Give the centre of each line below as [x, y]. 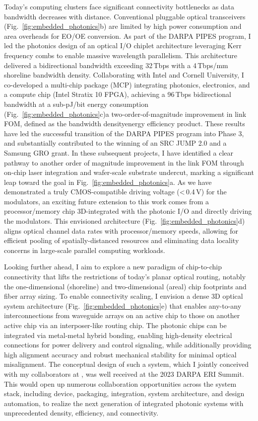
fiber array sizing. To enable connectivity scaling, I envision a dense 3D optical [124, 296]
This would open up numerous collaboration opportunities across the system [120, 383]
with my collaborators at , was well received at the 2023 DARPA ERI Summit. [124, 374]
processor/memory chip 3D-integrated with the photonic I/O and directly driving [128, 211]
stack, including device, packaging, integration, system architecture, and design [124, 393]
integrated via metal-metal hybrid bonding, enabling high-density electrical [118, 335]
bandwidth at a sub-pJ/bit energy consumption [76, 104]
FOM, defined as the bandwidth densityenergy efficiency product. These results [125, 124]
